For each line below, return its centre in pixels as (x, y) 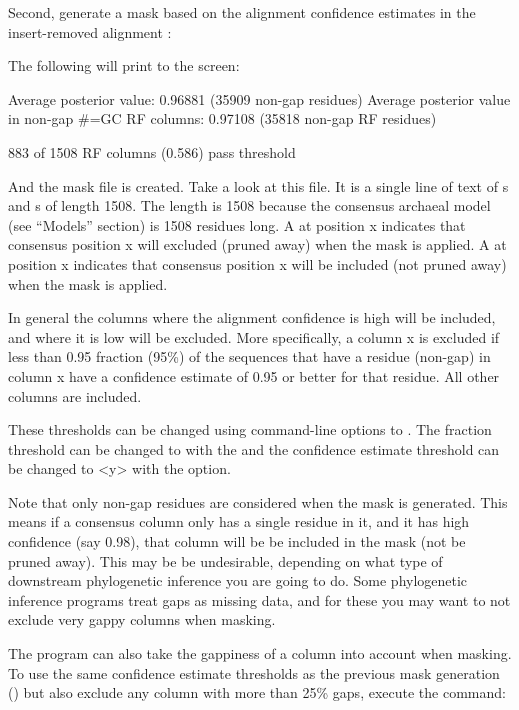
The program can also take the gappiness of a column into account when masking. (260, 653)
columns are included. (75, 395)
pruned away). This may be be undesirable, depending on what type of (225, 560)
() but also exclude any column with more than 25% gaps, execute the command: (257, 692)
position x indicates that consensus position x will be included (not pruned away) (257, 263)
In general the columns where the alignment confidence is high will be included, (252, 317)
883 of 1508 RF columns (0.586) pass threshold (152, 151)
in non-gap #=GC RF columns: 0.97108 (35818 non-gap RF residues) (222, 118)
